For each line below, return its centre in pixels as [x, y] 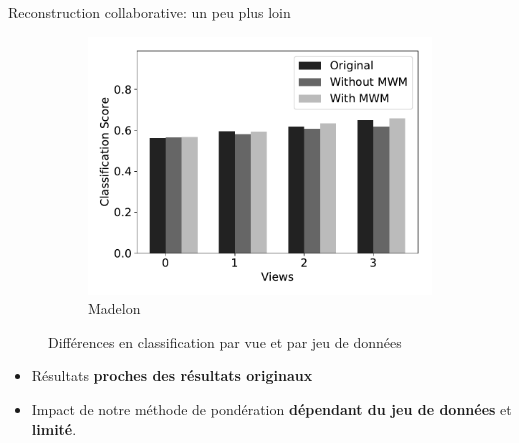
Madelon [114, 308]
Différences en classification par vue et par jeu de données [225, 341]
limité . [54, 428]
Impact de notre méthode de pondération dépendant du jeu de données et [271, 408]
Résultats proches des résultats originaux [172, 375]
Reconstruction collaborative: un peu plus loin [149, 12]
